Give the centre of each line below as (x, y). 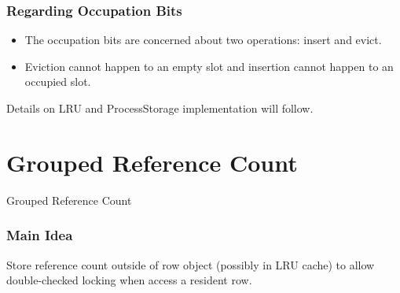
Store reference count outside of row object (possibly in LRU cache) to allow (191, 264)
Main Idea (40, 235)
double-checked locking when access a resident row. (129, 280)
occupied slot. (58, 82)
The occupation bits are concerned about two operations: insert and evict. (203, 40)
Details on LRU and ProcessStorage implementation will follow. (160, 108)
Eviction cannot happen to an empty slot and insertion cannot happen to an (209, 66)
